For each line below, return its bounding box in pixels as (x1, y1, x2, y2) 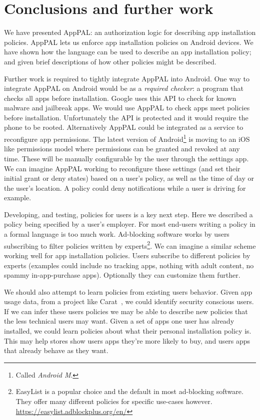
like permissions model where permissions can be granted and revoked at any (4, 143, 240, 154)
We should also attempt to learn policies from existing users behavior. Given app (4, 286, 252, 297)
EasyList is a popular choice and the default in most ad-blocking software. (15, 386, 243, 397)
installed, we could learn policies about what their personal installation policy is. (4, 326, 251, 336)
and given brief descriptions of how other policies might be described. (4, 56, 216, 66)
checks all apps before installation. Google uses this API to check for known (4, 92, 236, 103)
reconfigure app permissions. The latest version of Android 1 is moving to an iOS (4, 132, 250, 144)
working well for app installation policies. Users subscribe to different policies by (4, 250, 250, 260)
